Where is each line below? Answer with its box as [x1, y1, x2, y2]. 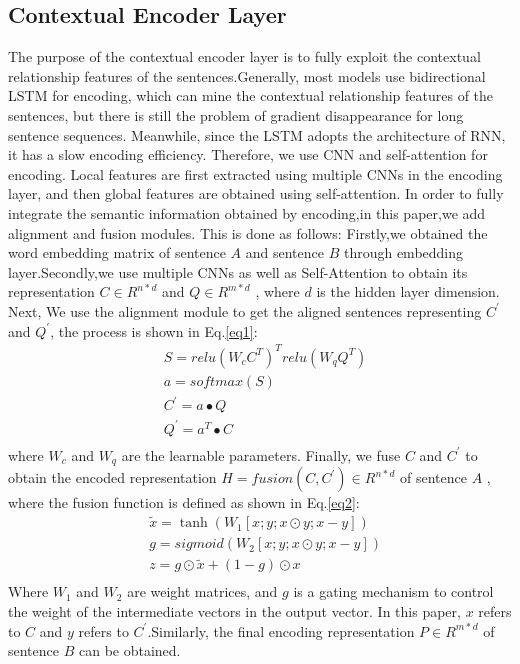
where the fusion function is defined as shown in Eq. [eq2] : [8, 492, 360, 513]
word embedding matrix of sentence [8, 242, 226, 263]
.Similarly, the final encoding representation [147, 620, 415, 641]
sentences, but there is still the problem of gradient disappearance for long [8, 104, 464, 125]
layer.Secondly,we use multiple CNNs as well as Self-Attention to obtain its [8, 261, 468, 282]
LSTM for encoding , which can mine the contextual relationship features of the [8, 85, 494, 106]
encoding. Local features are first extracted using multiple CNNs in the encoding [8, 163, 503, 184]
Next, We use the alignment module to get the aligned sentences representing [8, 300, 482, 321]
